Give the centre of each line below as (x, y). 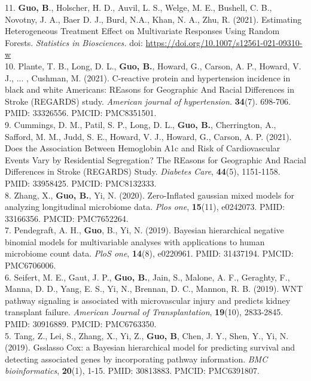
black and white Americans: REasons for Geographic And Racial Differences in (150, 89)
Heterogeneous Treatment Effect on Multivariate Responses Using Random (142, 31)
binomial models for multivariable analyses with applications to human (135, 241)
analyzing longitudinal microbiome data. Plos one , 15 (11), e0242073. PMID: (145, 207)
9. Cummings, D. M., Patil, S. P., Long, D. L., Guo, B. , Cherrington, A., (141, 124)
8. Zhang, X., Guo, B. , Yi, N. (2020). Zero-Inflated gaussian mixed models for (150, 195)
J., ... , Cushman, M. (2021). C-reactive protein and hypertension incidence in (148, 77)
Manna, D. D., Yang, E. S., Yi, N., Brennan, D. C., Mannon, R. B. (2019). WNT (154, 289)
